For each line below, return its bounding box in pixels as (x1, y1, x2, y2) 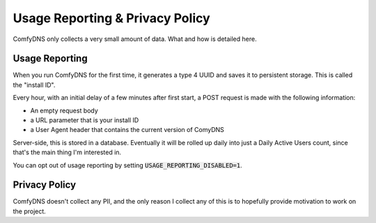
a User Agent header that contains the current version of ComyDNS (30, 126, 224, 134)
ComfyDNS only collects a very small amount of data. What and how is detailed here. (13, 35, 257, 43)
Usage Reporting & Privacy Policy (13, 10, 210, 26)
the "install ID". (13, 81, 56, 89)
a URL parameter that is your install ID (30, 116, 139, 124)
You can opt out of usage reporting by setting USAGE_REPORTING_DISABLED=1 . (13, 160, 243, 170)
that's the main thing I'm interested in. (13, 148, 122, 156)
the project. (13, 207, 47, 215)
